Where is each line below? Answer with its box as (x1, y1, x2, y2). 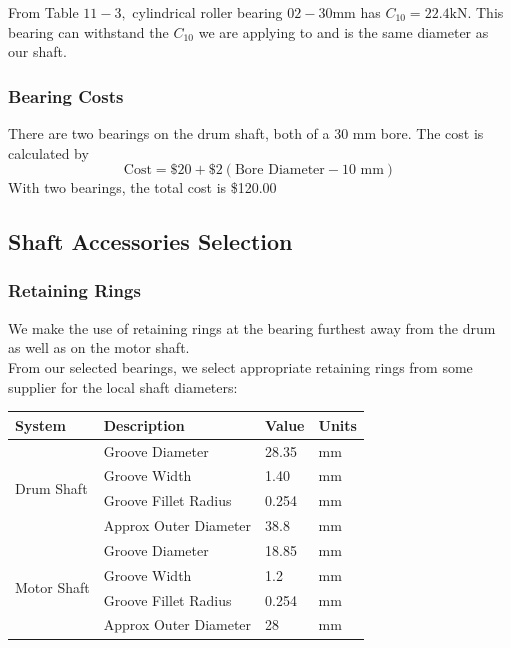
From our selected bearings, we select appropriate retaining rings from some (8, 356, 473, 377)
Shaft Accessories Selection (8, 226, 293, 257)
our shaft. (8, 41, 67, 62)
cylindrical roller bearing (132, 2, 283, 22)
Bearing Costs (8, 83, 124, 108)
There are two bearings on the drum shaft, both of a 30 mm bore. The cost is (8, 123, 484, 143)
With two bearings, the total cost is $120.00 (8, 177, 277, 198)
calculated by (8, 142, 89, 163)
